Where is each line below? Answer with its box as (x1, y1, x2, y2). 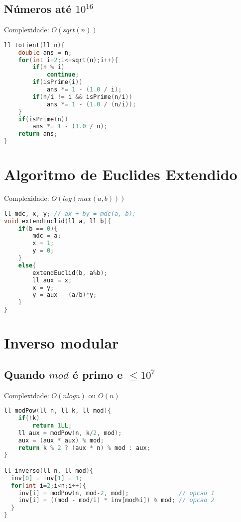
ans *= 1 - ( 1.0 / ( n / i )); (46, 100, 136, 108)
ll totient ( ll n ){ (4, 41, 65, 49)
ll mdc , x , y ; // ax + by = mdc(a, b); (4, 210, 136, 217)
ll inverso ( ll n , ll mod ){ (4, 467, 94, 474)
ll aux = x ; (32, 276, 72, 284)
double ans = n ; (18, 49, 72, 56)
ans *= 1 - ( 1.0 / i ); (46, 86, 122, 93)
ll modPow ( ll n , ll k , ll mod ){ (4, 407, 111, 415)
